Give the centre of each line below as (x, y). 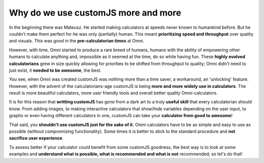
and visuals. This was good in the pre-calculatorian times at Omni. (77, 41)
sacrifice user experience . (36, 138)
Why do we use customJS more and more (95, 13)
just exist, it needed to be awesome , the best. (55, 70)
